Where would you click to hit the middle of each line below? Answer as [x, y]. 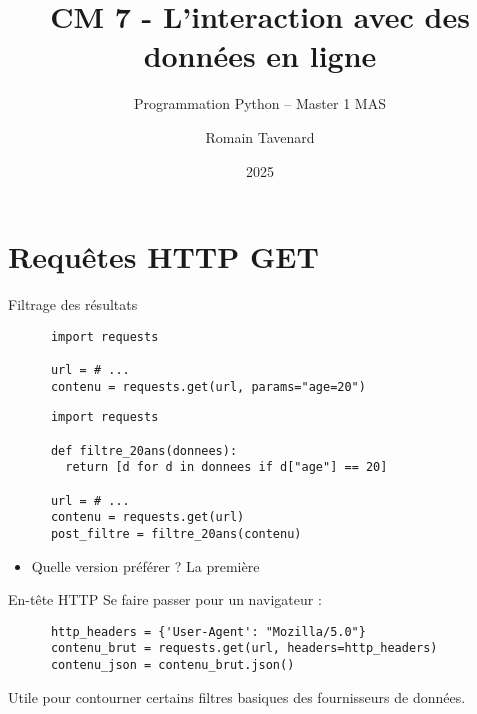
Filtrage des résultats [73, 304]
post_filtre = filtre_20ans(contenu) [176, 533]
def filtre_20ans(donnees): [144, 450]
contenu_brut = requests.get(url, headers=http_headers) [244, 648]
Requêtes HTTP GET [163, 256]
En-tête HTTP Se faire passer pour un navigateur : [165, 599]
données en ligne [260, 55]
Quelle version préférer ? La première [145, 565]
